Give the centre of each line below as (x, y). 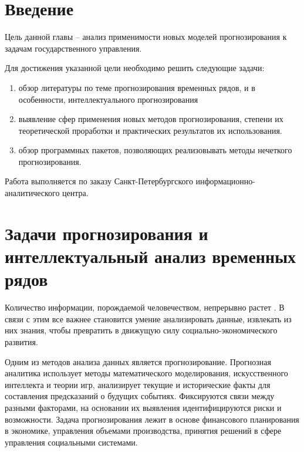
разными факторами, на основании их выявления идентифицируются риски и (143, 407)
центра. (75, 193)
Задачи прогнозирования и (107, 233)
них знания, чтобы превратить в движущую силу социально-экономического (141, 330)
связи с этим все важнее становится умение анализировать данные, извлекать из (148, 318)
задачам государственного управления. (73, 48)
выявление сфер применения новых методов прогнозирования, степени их (151, 119)
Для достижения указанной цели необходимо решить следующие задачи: (135, 68)
